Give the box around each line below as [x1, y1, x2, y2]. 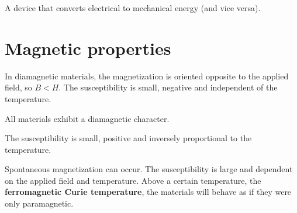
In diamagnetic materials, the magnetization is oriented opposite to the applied [5, 69, 289, 82]
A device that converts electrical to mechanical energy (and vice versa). [5, 2, 261, 13]
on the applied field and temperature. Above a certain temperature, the [5, 174, 261, 186]
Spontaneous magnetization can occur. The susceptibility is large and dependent [5, 163, 293, 175]
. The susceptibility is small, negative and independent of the [58, 81, 278, 93]
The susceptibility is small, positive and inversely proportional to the [5, 132, 252, 144]
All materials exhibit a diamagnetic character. [5, 112, 170, 124]
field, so [5, 81, 32, 93]
